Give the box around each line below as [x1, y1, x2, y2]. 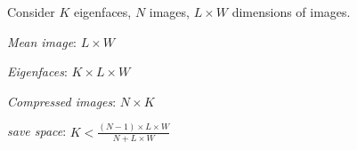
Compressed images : [7, 91, 117, 110]
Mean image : [7, 32, 77, 51]
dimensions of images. [231, 3, 351, 20]
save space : [7, 122, 67, 140]
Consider [7, 3, 55, 20]
